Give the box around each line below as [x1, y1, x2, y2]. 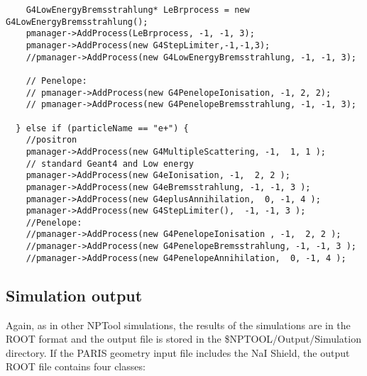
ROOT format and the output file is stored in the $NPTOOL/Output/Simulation [6, 331, 361, 346]
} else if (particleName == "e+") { [16, 123, 189, 133]
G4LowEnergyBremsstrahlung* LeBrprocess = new [26, 5, 250, 15]
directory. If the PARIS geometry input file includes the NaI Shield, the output [6, 345, 350, 360]
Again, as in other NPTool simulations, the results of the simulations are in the [6, 317, 351, 332]
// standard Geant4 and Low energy [26, 158, 194, 169]
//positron [26, 135, 77, 145]
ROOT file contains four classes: [6, 359, 146, 374]
